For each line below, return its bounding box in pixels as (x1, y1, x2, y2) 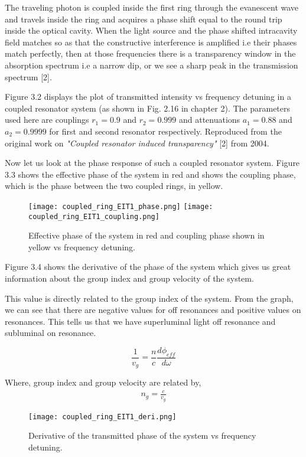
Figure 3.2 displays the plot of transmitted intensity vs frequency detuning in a (5, 90, 291, 103)
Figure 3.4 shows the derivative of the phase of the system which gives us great (5, 260, 291, 273)
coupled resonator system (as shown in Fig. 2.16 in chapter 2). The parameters (5, 102, 291, 114)
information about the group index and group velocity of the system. (5, 272, 254, 284)
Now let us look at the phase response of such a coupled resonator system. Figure (5, 156, 300, 169)
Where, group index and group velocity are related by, (5, 376, 201, 389)
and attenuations (178, 113, 240, 126)
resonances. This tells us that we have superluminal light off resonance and (5, 315, 276, 327)
